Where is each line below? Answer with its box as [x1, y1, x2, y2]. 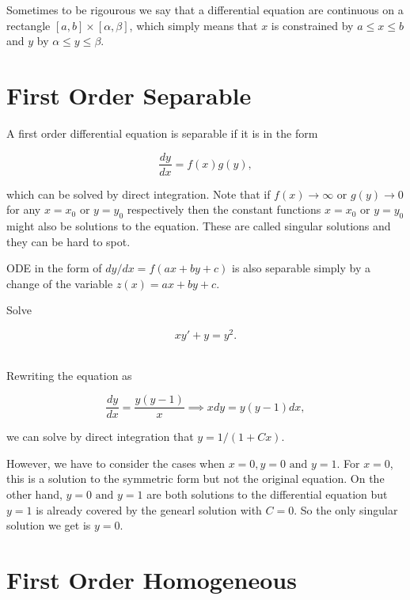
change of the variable [6, 275, 113, 291]
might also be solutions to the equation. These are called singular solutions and [6, 217, 391, 234]
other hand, [6, 486, 63, 503]
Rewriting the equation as [6, 366, 132, 383]
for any [6, 201, 41, 218]
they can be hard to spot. [6, 233, 131, 249]
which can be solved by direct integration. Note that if [6, 185, 271, 202]
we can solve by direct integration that [6, 428, 194, 445]
